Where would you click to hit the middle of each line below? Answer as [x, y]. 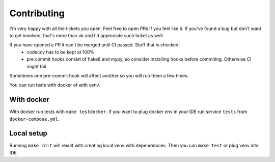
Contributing [37, 13]
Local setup [29, 133]
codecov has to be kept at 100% [61, 52]
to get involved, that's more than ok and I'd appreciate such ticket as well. [87, 35]
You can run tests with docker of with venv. [55, 85]
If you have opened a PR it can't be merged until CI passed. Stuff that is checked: [95, 45]
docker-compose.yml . [34, 119]
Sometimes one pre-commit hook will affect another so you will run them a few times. [99, 75]
